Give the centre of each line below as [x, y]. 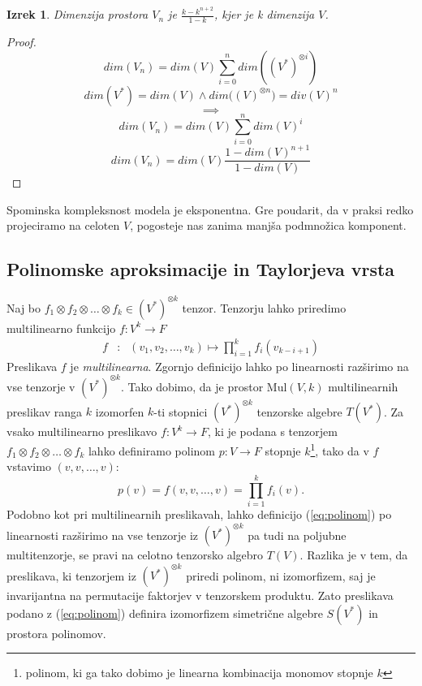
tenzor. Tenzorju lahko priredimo [264, 307]
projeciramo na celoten [63, 225]
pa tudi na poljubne [297, 535]
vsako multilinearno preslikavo [82, 431]
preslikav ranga [45, 411]
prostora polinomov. [56, 633]
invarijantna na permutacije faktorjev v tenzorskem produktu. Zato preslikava [200, 595]
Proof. [22, 41]
